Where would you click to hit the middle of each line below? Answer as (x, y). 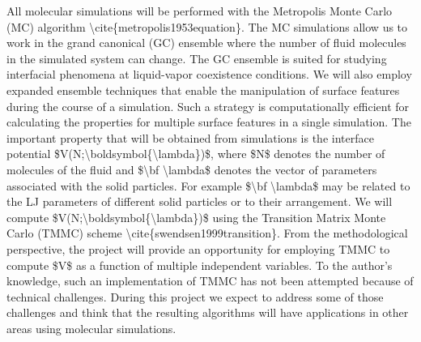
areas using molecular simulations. (91, 328)
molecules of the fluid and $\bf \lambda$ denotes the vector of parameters (192, 169)
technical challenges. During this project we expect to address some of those (195, 296)
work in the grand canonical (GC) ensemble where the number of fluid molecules (206, 43)
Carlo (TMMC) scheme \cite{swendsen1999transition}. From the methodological (207, 233)
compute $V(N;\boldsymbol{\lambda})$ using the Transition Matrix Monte (196, 217)
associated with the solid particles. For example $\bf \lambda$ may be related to (208, 185)
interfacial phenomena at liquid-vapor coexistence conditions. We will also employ (209, 74)
